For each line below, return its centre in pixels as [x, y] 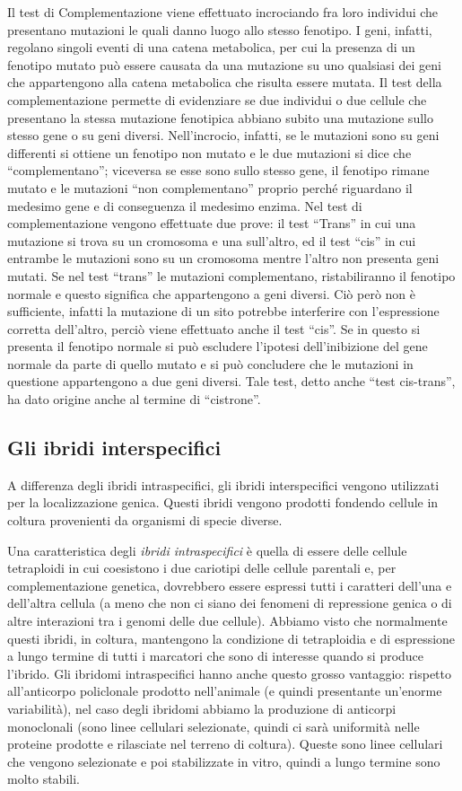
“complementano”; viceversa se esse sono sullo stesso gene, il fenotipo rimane [218, 170]
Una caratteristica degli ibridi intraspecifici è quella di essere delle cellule [207, 550]
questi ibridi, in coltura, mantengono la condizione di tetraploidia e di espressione [231, 638]
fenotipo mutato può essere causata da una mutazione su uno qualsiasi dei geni [224, 64]
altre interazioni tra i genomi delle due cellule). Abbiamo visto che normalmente [227, 621]
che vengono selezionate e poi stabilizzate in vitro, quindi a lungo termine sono [224, 761]
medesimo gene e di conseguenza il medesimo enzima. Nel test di [185, 205]
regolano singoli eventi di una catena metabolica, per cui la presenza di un [211, 47]
